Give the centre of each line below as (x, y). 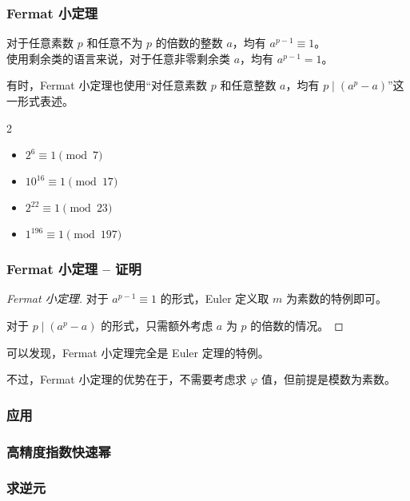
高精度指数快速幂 (59, 451)
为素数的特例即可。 (336, 298)
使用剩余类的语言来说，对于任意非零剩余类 (118, 58)
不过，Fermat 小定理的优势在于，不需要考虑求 (127, 379)
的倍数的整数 (189, 43)
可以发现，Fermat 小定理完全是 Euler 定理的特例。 (138, 352)
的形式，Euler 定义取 (215, 298)
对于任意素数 (40, 43)
